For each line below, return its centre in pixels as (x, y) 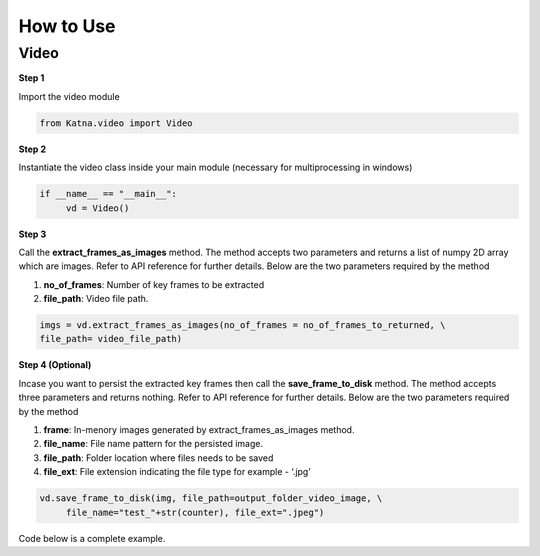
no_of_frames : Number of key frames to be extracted (154, 284)
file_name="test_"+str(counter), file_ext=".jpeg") (195, 512)
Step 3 (32, 234)
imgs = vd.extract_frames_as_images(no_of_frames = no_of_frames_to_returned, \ (242, 325)
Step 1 (31, 78)
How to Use (67, 26)
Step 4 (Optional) (55, 365)
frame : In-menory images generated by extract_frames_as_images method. (199, 429)
